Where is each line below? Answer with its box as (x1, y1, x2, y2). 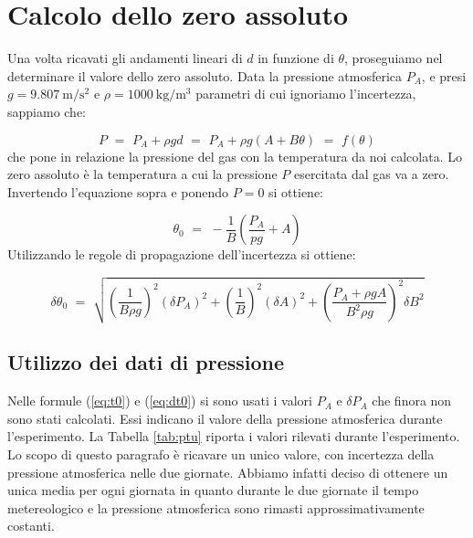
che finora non (372, 391, 452, 410)
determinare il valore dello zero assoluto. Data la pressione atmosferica (7, 66, 403, 85)
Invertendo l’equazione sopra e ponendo (7, 182, 229, 201)
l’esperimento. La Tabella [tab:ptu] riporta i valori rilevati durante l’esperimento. (7, 427, 460, 446)
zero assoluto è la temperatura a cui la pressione (7, 164, 278, 184)
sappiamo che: (7, 101, 87, 121)
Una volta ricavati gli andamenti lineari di (7, 48, 243, 68)
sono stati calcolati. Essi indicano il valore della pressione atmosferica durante (7, 408, 443, 427)
